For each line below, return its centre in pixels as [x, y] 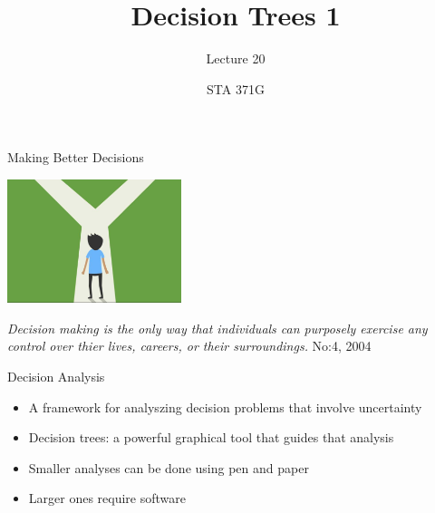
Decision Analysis [56, 377]
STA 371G [236, 88]
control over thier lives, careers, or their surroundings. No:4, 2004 [189, 346]
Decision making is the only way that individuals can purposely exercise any [217, 328]
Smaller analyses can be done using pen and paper [169, 467]
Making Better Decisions [76, 157]
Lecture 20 [236, 58]
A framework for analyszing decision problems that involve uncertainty [225, 407]
